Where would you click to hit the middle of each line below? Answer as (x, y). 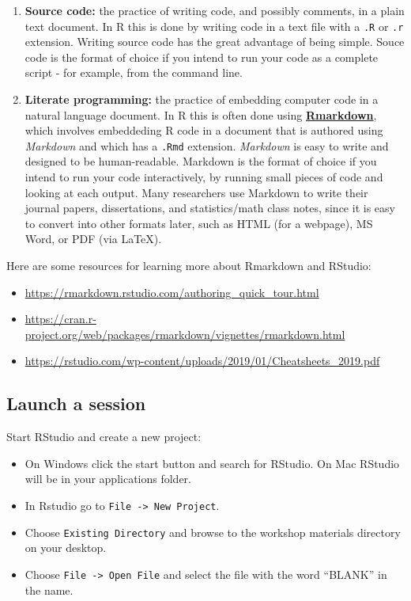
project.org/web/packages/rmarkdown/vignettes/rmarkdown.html (185, 334)
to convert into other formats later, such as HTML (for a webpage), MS (199, 223)
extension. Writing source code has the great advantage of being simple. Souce (215, 42)
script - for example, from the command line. (134, 72)
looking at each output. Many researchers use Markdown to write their (196, 192)
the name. (49, 590)
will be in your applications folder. (108, 479)
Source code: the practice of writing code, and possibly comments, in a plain (215, 10)
